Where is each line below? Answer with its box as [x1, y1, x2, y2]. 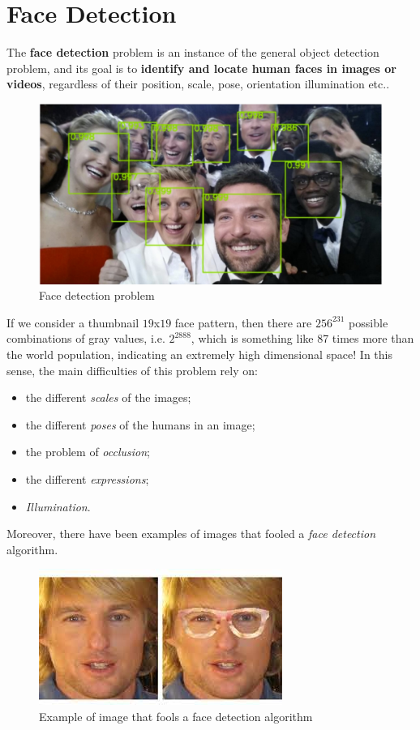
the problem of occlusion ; [25, 443, 151, 460]
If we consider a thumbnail [6, 314, 139, 331]
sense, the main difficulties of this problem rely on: [6, 361, 258, 378]
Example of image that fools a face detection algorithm [39, 707, 313, 724]
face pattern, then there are [174, 314, 312, 331]
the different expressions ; [25, 471, 149, 488]
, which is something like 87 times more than [191, 330, 414, 347]
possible [349, 314, 388, 331]
